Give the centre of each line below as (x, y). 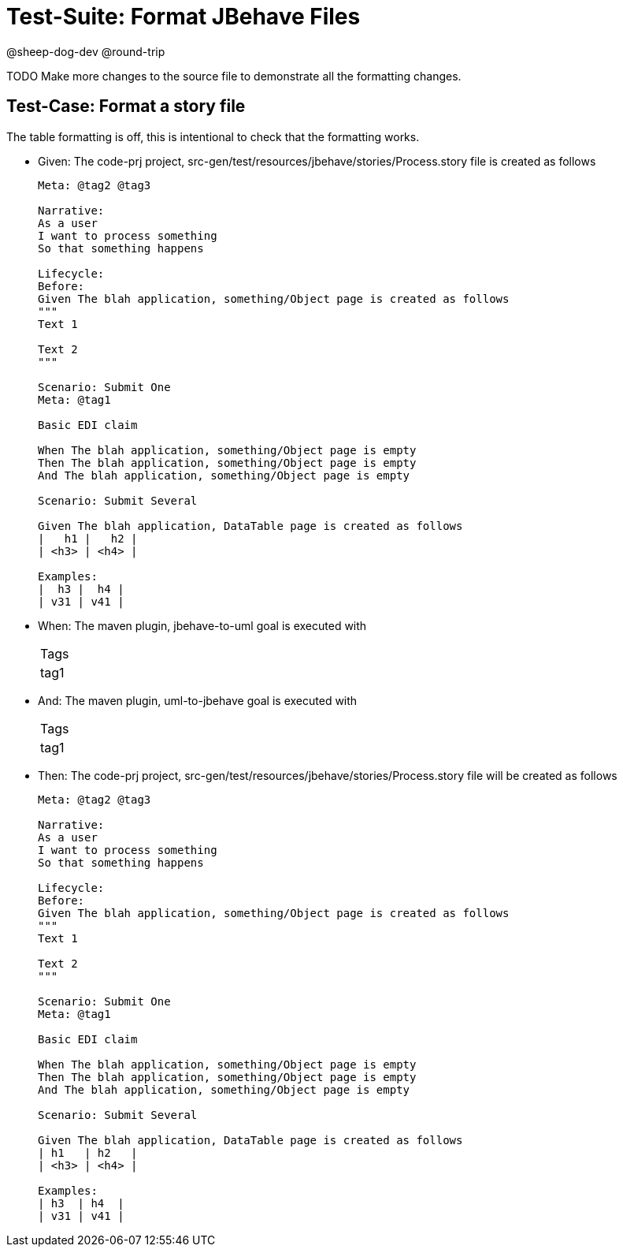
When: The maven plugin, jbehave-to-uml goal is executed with (202, 625)
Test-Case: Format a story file (126, 106)
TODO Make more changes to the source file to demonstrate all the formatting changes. (234, 76)
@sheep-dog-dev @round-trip (86, 51)
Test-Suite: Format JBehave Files (184, 17)
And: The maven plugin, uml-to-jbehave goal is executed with (198, 700)
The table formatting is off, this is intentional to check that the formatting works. (213, 136)
